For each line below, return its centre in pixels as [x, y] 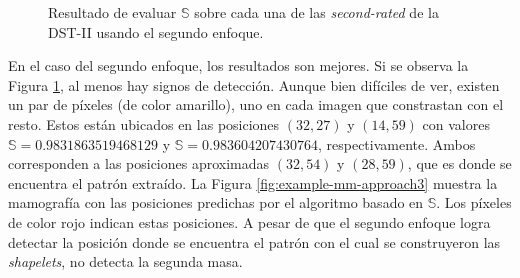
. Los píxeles [474, 202]
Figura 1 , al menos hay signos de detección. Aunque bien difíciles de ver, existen [254, 84]
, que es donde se [459, 163]
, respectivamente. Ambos [396, 143]
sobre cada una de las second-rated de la [316, 12]
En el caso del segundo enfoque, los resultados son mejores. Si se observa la [238, 65]
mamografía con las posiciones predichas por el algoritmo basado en [216, 202]
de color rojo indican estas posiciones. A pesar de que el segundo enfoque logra [249, 221]
